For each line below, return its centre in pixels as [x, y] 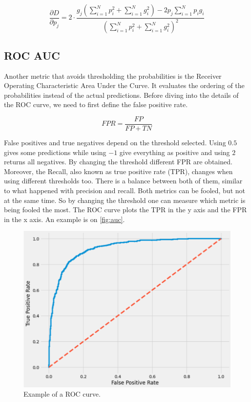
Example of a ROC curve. [62, 394]
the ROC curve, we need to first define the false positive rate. [96, 104]
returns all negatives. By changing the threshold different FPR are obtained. [118, 162]
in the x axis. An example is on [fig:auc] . [64, 219]
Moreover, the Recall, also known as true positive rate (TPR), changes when [118, 171]
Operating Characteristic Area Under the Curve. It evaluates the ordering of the [124, 85]
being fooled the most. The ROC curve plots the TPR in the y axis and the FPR [125, 210]
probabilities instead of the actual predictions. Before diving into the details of [121, 95]
